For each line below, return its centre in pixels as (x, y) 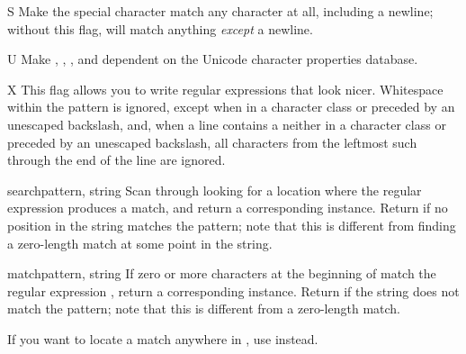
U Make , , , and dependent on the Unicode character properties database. (213, 59)
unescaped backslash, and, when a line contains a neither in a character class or (227, 124)
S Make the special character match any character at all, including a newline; (220, 11)
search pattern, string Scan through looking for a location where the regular (215, 190)
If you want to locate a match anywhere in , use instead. (163, 338)
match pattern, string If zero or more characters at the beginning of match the (222, 273)
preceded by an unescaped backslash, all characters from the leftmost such (212, 142)
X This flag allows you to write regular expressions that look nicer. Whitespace (225, 89)
